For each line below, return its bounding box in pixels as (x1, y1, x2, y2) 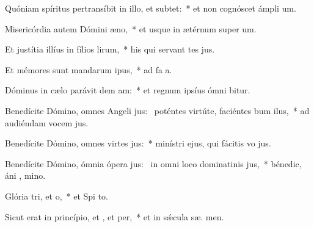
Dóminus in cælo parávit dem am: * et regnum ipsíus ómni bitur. (5, 84, 250, 96)
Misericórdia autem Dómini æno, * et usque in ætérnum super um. (5, 22, 257, 35)
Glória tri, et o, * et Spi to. (5, 189, 108, 202)
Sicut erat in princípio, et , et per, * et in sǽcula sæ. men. (5, 210, 224, 223)
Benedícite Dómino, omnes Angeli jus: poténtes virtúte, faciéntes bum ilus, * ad (5, 104, 310, 117)
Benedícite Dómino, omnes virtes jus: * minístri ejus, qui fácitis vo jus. (5, 137, 271, 150)
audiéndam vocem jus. (5, 116, 89, 129)
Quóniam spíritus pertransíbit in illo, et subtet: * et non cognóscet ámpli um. (5, 2, 296, 14)
